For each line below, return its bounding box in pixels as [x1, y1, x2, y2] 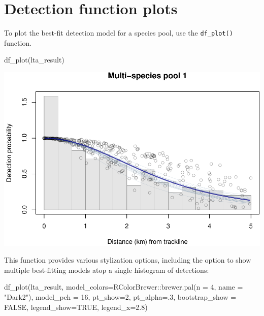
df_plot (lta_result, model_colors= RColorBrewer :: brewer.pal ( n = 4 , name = [4, 281, 243, 292]
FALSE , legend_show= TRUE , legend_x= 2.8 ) [4, 301, 148, 312]
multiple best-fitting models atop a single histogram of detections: [4, 264, 209, 275]
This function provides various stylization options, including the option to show [4, 255, 251, 265]
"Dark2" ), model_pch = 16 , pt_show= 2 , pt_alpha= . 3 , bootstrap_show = [4, 291, 237, 302]
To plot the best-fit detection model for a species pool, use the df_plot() [4, 27, 233, 38]
